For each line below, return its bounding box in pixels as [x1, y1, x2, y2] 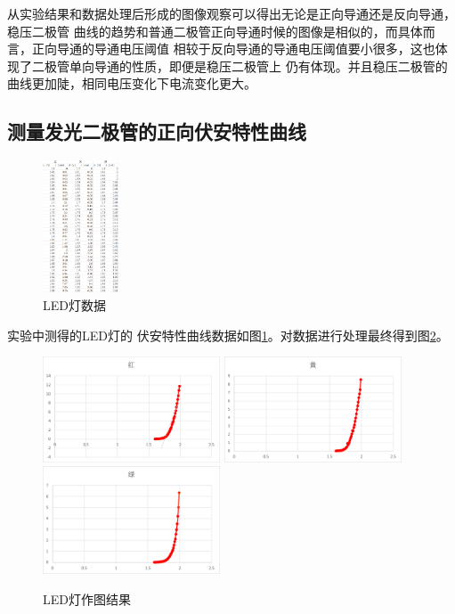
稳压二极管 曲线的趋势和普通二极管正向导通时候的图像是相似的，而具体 [7, 21, 423, 40]
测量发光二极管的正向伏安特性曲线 [7, 118, 306, 145]
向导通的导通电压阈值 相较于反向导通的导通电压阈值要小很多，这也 [44, 39, 435, 58]
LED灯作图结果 [43, 589, 131, 608]
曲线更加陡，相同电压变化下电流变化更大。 [7, 74, 256, 93]
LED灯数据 [43, 295, 106, 314]
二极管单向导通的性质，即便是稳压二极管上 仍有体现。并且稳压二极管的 [31, 56, 448, 75]
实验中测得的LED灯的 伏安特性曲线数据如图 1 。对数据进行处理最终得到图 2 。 [7, 325, 449, 344]
